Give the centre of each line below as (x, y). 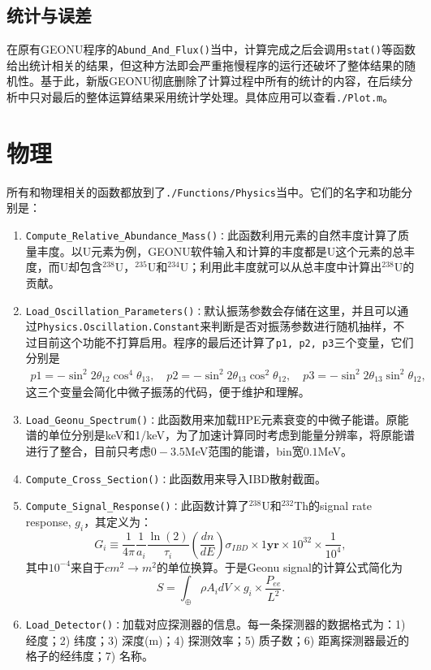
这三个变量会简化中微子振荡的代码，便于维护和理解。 (168, 392)
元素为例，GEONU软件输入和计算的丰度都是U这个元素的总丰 (253, 251)
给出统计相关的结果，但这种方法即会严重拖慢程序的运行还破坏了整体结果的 (205, 65)
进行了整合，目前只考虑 (88, 450)
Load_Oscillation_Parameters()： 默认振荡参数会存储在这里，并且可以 (211, 310)
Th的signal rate (333, 506)
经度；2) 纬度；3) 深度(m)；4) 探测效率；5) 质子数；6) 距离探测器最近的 (217, 640)
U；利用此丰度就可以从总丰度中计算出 (281, 267)
